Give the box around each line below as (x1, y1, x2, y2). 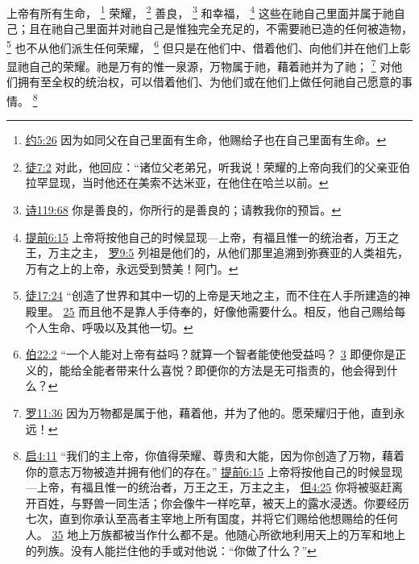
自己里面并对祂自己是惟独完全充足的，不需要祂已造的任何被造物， (62, 20, 413, 37)
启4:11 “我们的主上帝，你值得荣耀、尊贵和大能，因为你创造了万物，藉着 (25, 447, 404, 464)
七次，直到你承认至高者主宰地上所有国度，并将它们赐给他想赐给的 (25, 510, 375, 527)
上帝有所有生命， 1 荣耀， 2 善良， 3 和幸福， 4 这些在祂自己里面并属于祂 (6, 2, 394, 21)
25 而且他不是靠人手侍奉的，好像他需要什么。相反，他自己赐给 (63, 302, 395, 319)
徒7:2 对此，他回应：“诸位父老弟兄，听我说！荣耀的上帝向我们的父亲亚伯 (25, 158, 410, 175)
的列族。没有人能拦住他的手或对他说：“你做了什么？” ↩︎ (25, 541, 317, 558)
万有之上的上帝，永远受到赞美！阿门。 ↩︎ (25, 259, 239, 276)
